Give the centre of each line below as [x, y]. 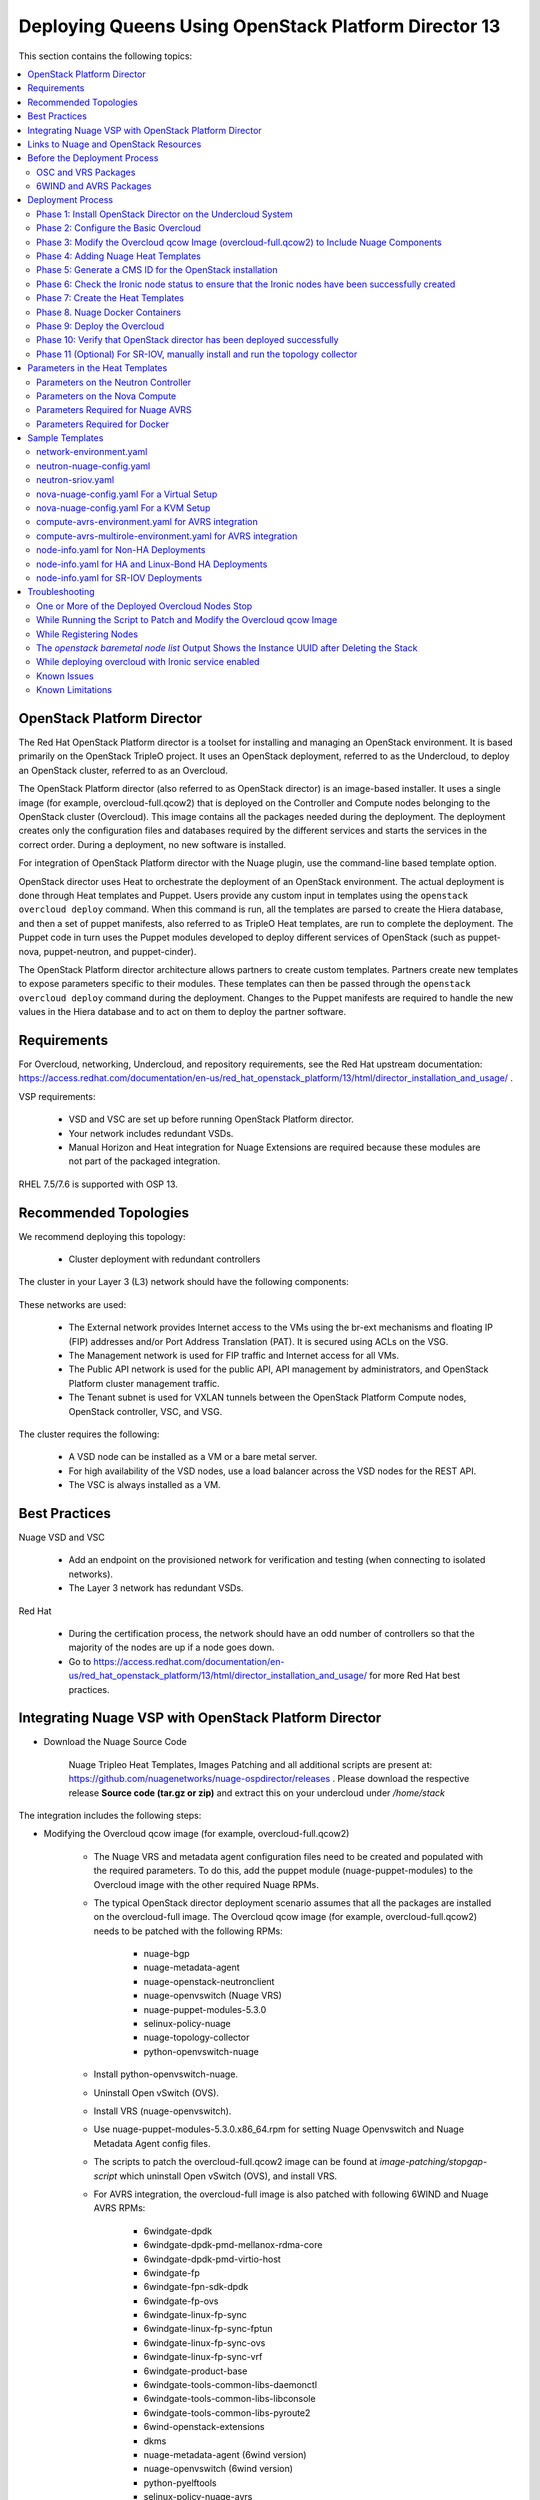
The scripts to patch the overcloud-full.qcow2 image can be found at [235, 2162]
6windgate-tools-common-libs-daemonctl [230, 2385]
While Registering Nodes [87, 634]
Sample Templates [65, 438]
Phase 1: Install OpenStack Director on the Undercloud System [165, 214]
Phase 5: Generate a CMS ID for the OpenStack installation [157, 270]
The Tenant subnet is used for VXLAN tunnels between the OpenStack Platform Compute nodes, [267, 1397]
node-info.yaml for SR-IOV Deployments [119, 578]
